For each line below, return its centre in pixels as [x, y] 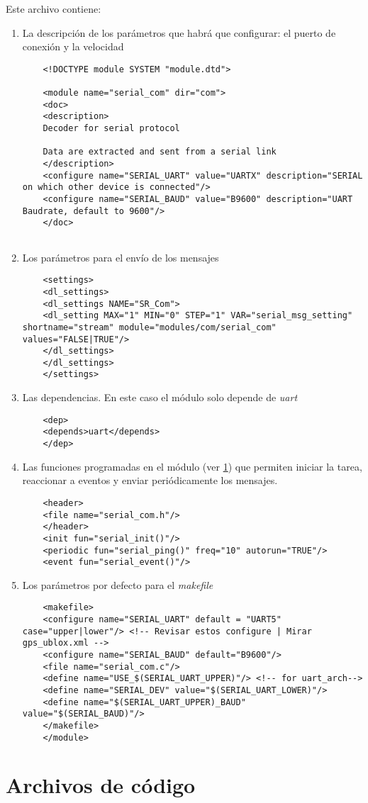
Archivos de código [101, 785]
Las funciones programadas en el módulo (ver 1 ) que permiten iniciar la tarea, [192, 466]
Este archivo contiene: [54, 9]
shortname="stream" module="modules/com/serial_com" [149, 327]
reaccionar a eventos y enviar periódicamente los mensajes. [150, 480]
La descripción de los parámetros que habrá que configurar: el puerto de [179, 32]
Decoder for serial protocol [111, 129]
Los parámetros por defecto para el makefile [118, 584]
